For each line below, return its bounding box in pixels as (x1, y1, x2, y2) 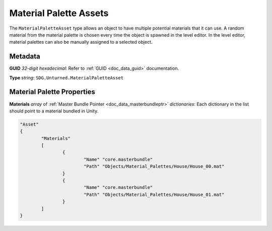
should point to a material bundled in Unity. (9, 108, 99, 114)
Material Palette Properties (9, 88, 95, 96)
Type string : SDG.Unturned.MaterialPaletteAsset (9, 74, 123, 80)
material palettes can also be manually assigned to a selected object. (9, 39, 153, 45)
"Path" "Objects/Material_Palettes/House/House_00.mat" (83, 164, 225, 169)
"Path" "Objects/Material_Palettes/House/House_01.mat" (83, 191, 225, 197)
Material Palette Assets (9, 8, 109, 19)
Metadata (9, 52, 40, 61)
